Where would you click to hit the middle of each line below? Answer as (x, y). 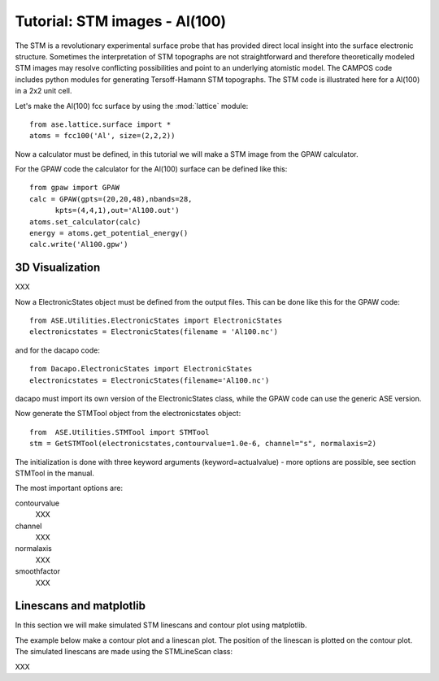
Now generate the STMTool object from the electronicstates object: (128, 414)
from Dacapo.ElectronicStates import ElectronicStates (141, 369)
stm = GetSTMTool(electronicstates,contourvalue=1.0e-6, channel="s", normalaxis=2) (203, 444)
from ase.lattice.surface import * (100, 124)
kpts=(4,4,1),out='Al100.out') (117, 210)
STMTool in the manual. (55, 473)
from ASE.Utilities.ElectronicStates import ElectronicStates (156, 321)
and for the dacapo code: (58, 350)
